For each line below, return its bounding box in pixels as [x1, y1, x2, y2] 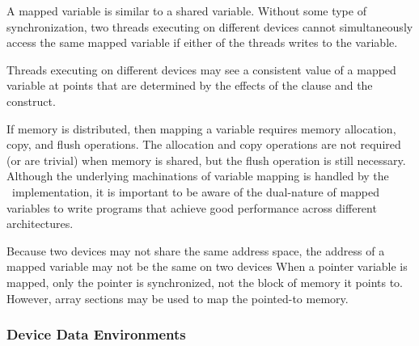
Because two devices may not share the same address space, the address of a [6, 242, 385, 259]
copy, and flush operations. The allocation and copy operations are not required [6, 136, 401, 153]
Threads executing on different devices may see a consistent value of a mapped [6, 61, 396, 78]
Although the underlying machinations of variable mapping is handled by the [6, 167, 389, 184]
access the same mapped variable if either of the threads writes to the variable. [6, 34, 398, 51]
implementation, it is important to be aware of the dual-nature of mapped [11, 183, 380, 200]
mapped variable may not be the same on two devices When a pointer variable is [6, 258, 408, 275]
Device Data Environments [6, 324, 186, 344]
